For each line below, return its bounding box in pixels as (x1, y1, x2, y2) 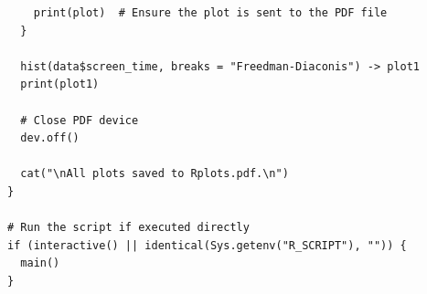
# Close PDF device (20, 113, 139, 127)
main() (20, 257, 60, 270)
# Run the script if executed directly (7, 221, 250, 235)
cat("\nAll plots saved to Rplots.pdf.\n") (20, 167, 289, 181)
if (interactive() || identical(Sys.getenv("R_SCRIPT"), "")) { (7, 238, 407, 252)
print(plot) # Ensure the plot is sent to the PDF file (33, 6, 388, 19)
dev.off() (20, 131, 80, 145)
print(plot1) (20, 78, 100, 91)
